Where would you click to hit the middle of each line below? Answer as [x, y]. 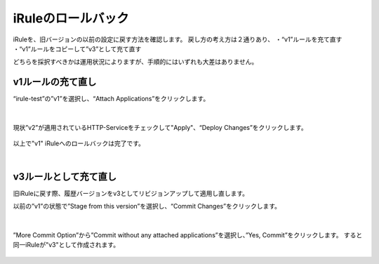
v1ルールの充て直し [55, 82]
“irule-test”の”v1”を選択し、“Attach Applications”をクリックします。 [111, 99]
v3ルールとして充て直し [65, 177]
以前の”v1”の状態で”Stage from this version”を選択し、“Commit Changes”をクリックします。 [147, 206]
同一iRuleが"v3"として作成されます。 [66, 245]
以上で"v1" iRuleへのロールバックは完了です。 [79, 143]
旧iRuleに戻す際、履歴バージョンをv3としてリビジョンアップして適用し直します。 [131, 193]
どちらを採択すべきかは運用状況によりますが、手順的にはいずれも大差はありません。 [135, 62]
